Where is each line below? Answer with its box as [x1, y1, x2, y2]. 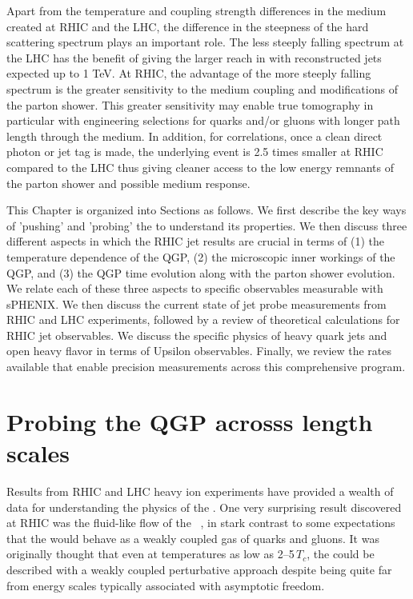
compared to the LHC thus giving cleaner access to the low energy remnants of [6, 158, 394, 175]
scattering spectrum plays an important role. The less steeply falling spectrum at [6, 34, 404, 50]
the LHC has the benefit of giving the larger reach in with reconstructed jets [6, 49, 382, 66]
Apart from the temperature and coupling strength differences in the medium [6, 2, 387, 18]
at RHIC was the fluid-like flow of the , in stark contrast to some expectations [6, 514, 395, 531]
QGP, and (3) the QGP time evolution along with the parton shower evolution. [6, 264, 395, 281]
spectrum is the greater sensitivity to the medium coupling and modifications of [6, 80, 398, 97]
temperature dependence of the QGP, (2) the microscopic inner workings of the [6, 248, 395, 265]
